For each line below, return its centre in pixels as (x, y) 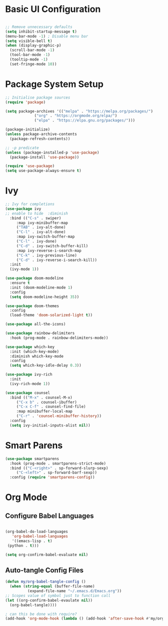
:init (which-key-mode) (34, 351)
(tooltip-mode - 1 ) (29, 59)
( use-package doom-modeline (34, 278)
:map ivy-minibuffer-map (42, 223)
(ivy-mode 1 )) (24, 269)
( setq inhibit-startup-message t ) (41, 31)
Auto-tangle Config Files (44, 570)
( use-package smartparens (32, 458)
